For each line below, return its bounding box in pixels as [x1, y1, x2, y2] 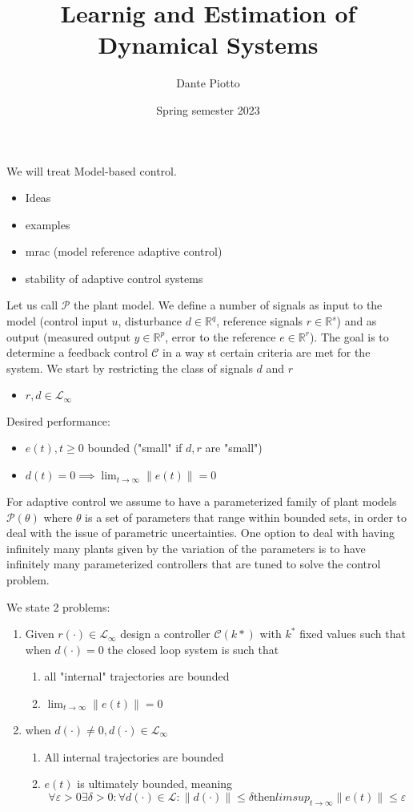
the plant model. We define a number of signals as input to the [74, 297, 383, 313]
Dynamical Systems [98, 28, 319, 61]
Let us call [6, 297, 58, 313]
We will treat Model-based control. [6, 162, 177, 179]
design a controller [120, 625, 211, 642]
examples [25, 216, 70, 232]
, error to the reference [165, 328, 276, 345]
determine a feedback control [6, 344, 148, 361]
